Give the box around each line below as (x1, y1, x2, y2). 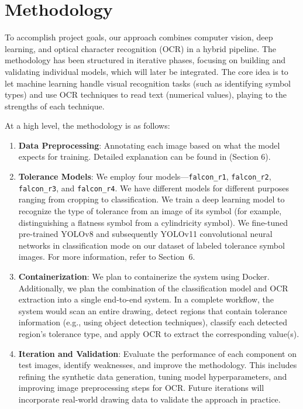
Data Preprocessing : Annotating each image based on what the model (18, 139, 280, 151)
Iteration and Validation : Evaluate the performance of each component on (18, 347, 297, 359)
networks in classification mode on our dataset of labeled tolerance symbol (18, 239, 285, 251)
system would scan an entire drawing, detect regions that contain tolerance (18, 304, 287, 317)
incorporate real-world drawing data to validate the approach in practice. (18, 393, 281, 405)
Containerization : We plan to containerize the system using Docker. (18, 270, 270, 282)
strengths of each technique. (5, 99, 105, 112)
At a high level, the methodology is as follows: (5, 119, 170, 132)
